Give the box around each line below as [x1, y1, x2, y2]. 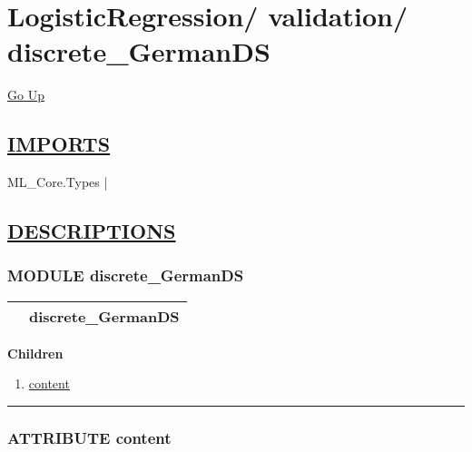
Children [7, 343, 64, 362]
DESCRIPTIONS [7, 217, 176, 245]
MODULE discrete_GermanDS [7, 264, 244, 287]
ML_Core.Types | [7, 172, 108, 192]
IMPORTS [7, 130, 111, 158]
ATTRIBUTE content [7, 426, 172, 448]
